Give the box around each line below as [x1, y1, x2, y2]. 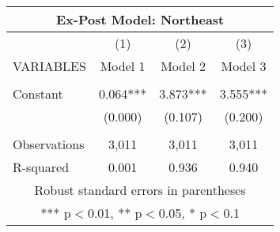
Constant [13, 84, 63, 103]
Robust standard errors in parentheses [34, 181, 246, 199]
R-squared [13, 158, 70, 176]
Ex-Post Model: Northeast [55, 10, 225, 28]
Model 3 [221, 57, 267, 75]
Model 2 [161, 57, 206, 75]
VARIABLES [13, 57, 86, 75]
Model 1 [100, 57, 146, 75]
